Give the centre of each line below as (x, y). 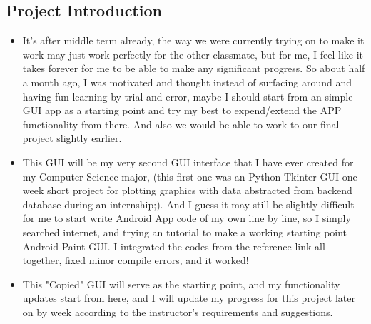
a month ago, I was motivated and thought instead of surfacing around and (187, 82)
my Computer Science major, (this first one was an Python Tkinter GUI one (190, 176)
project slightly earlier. (72, 138)
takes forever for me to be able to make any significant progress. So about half (194, 68)
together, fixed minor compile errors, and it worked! (136, 260)
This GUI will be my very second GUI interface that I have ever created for (188, 162)
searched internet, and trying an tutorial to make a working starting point (185, 232)
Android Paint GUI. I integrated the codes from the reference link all (174, 246)
